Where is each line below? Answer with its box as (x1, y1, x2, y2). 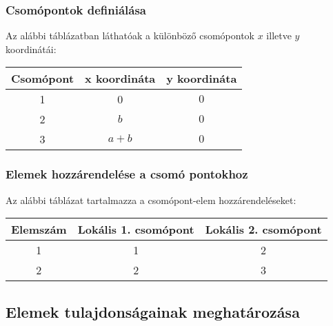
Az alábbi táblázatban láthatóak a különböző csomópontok (6, 28, 255, 43)
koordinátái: (6, 41, 57, 56)
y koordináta (166, 70, 237, 87)
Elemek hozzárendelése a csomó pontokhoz (6, 165, 248, 183)
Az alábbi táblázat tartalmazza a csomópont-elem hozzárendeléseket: (6, 192, 296, 207)
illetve (266, 28, 292, 43)
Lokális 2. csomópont (205, 221, 322, 238)
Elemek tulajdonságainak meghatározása (6, 300, 300, 322)
